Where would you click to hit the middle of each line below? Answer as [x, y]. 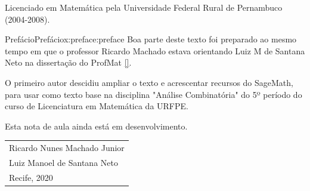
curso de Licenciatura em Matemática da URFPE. [97, 106]
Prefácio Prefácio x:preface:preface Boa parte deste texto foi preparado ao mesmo [151, 39]
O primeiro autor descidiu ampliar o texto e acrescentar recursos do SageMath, [149, 82]
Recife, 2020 [31, 177]
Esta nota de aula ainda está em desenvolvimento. [96, 126]
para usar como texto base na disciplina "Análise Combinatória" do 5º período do [154, 94]
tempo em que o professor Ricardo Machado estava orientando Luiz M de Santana [155, 50]
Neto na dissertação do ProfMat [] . [68, 62]
